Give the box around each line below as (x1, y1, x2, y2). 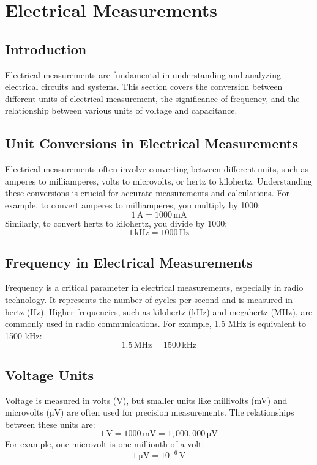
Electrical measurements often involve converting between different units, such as (5, 163, 309, 175)
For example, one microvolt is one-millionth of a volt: (5, 438, 204, 450)
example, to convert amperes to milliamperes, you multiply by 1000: (5, 198, 261, 211)
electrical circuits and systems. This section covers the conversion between (5, 80, 283, 93)
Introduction (5, 39, 87, 58)
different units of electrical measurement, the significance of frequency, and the (5, 92, 300, 104)
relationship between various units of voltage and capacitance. (5, 104, 237, 117)
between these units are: (5, 417, 95, 430)
